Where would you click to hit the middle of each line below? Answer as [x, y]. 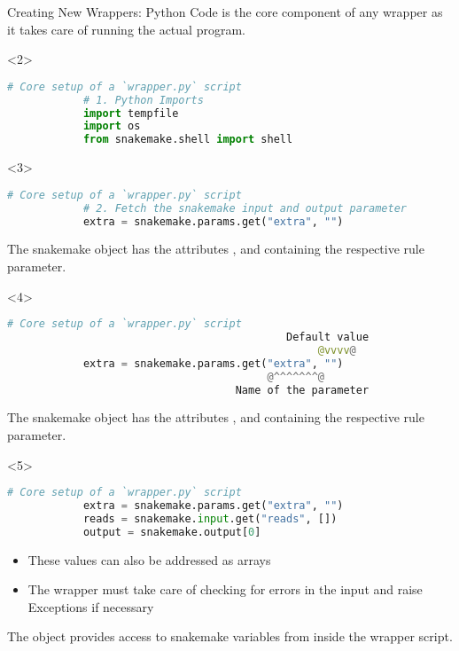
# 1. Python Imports [143, 100]
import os [112, 126]
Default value [327, 337]
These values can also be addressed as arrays [149, 559]
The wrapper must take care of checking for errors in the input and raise [225, 589]
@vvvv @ [337, 350]
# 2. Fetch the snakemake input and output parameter [245, 208]
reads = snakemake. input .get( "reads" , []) [210, 518]
